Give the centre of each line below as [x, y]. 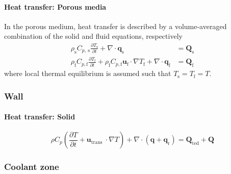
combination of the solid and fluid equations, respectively [93, 36]
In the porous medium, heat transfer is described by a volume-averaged [116, 26]
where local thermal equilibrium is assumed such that [88, 73]
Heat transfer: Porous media [55, 6]
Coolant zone [32, 167]
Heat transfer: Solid [40, 117]
